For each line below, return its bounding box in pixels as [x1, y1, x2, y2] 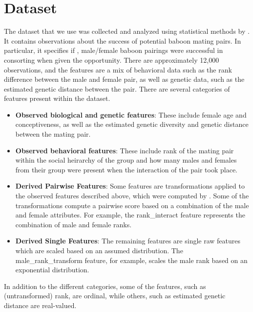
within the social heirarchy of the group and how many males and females [15, 155, 237, 165]
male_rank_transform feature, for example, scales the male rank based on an [15, 255, 248, 265]
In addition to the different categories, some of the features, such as [4, 281, 206, 291]
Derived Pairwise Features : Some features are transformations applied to [15, 181, 245, 191]
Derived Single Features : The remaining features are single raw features [15, 236, 241, 246]
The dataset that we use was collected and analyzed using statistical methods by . [4, 26, 250, 36]
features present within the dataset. [4, 93, 110, 103]
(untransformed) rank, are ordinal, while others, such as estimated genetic [4, 290, 226, 301]
